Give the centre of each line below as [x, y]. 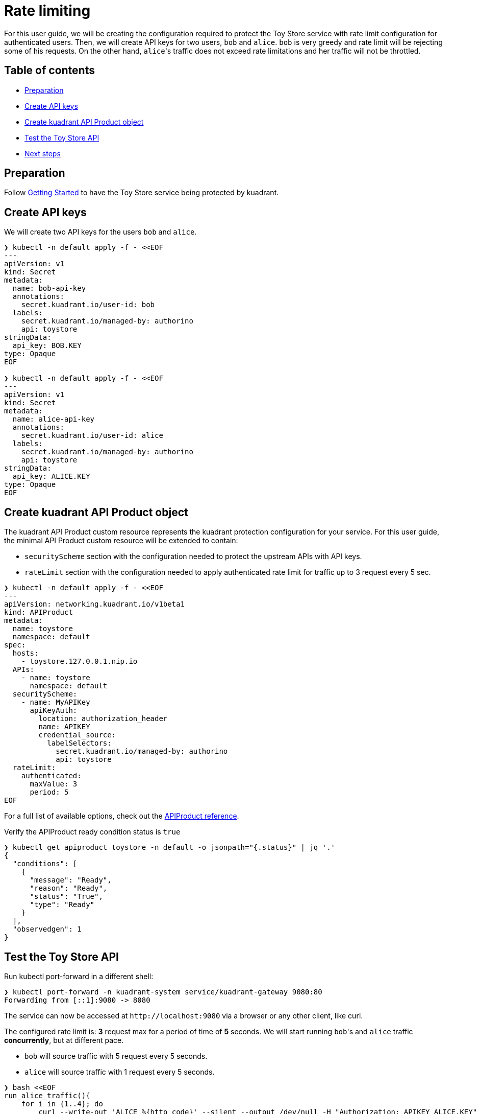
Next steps [43, 153]
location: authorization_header [103, 719]
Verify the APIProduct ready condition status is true [92, 832]
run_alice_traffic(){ [47, 1095]
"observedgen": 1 [47, 929]
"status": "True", [66, 897]
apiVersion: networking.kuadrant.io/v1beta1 [95, 604]
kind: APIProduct [39, 612]
